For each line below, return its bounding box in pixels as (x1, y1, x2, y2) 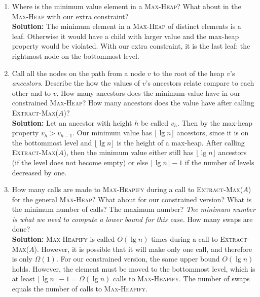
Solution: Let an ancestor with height (12, 117, 132, 128)
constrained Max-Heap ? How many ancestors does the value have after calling (12, 97, 254, 108)
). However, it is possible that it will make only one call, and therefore (34, 243, 252, 254)
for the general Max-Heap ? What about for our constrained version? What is (12, 194, 252, 204)
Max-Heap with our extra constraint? (12, 11, 129, 21)
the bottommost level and (12, 137, 92, 147)
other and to (12, 87, 51, 98)
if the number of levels (184, 157, 254, 167)
